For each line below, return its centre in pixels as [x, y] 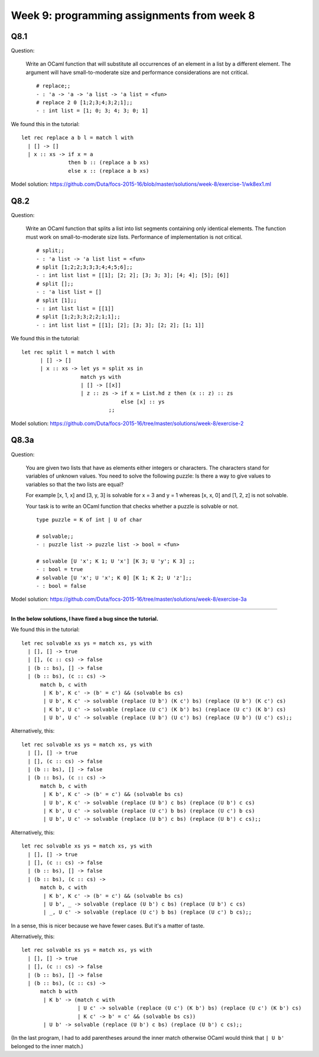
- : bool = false [61, 586]
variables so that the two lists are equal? [75, 484]
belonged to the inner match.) [47, 1046]
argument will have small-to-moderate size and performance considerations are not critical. [137, 72]
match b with [59, 992]
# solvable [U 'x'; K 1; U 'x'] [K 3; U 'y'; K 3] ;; [115, 561]
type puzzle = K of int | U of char [89, 520]
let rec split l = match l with [68, 352]
